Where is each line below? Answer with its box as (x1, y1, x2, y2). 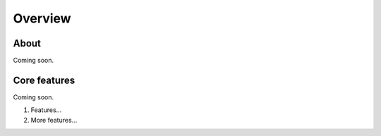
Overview (13, 11, 71, 26)
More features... (30, 116, 78, 124)
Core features (13, 74, 75, 86)
